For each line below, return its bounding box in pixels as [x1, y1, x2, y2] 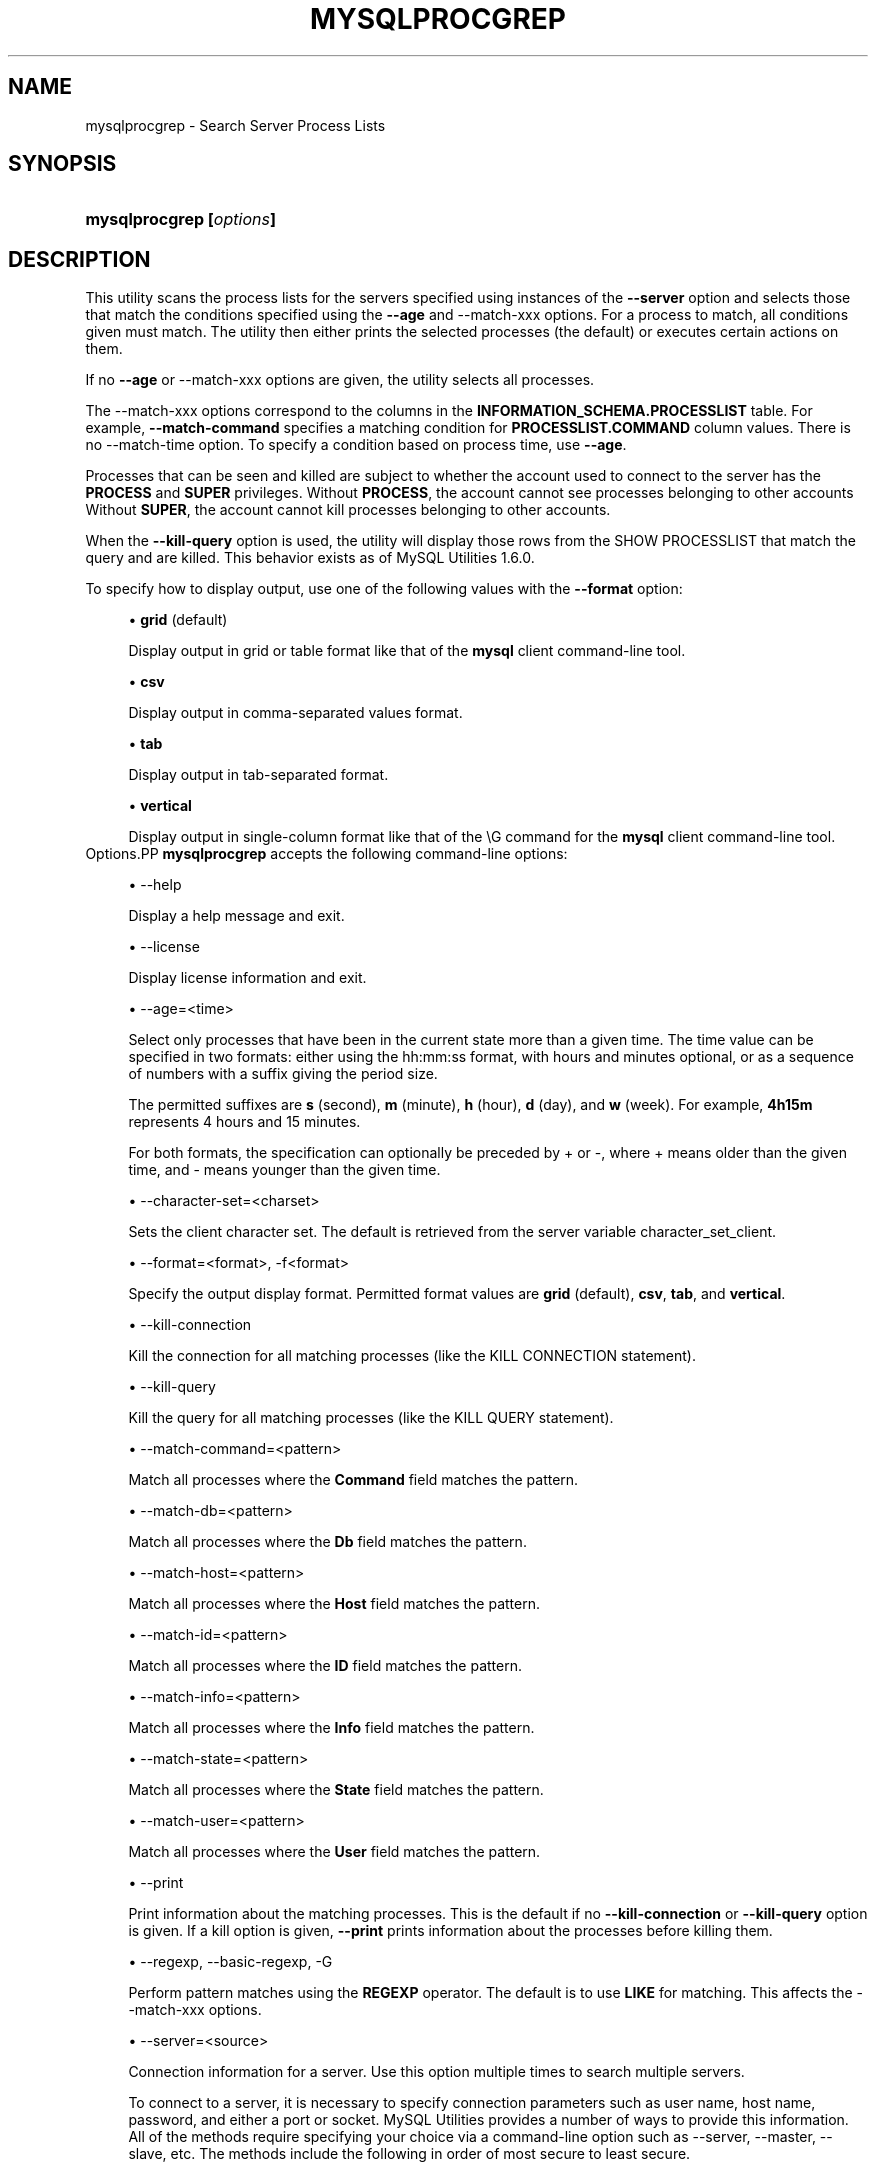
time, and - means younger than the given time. [128, 1161, 441, 1179]
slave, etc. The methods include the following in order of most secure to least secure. [128, 2145, 691, 2163]
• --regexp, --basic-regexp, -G [128, 1953, 333, 1971]
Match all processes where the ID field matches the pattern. [128, 1657, 523, 1675]
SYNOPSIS [8, 151, 117, 177]
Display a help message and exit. [128, 907, 345, 925]
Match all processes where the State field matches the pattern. [128, 1781, 544, 1799]
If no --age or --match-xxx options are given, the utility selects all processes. [85, 371, 595, 389]
